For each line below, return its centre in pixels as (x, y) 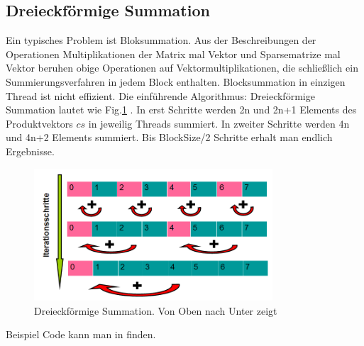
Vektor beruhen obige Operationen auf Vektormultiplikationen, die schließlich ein (182, 68)
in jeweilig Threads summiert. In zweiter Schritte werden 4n (219, 123)
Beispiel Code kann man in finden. (81, 334)
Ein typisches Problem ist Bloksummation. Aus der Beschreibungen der (161, 40)
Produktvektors (39, 123)
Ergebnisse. (30, 151)
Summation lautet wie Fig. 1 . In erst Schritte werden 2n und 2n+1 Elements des (181, 110)
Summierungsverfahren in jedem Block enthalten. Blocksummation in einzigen (176, 81)
